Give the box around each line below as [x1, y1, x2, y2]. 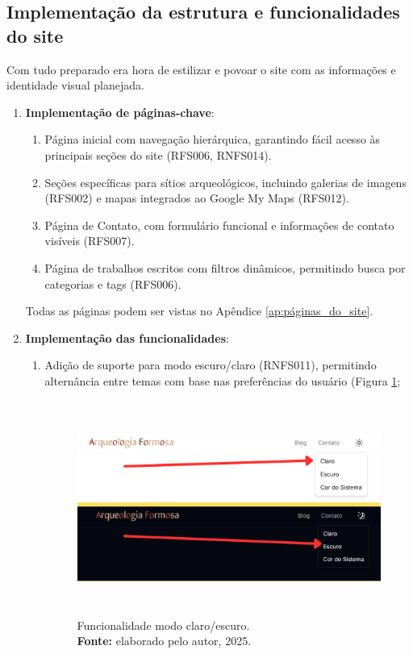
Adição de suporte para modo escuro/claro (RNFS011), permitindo [44, 356, 377, 373]
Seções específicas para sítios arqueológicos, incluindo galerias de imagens [44, 173, 407, 190]
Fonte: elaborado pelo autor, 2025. [77, 632, 252, 649]
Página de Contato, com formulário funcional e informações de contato [44, 216, 394, 233]
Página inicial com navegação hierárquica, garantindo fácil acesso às [44, 131, 381, 148]
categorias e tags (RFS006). [44, 275, 181, 292]
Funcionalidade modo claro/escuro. [77, 616, 250, 633]
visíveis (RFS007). [44, 232, 135, 249]
